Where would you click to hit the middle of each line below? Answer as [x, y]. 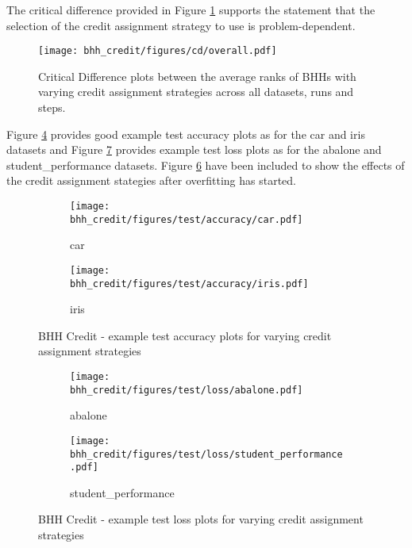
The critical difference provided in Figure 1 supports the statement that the [191, 10]
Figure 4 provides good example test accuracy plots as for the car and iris [186, 134]
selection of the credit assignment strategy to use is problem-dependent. [181, 25]
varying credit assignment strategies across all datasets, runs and [196, 92]
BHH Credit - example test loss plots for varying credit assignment [201, 519]
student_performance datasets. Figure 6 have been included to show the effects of [206, 165]
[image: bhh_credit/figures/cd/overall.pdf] [158, 51]
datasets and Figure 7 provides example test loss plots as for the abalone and [194, 149]
